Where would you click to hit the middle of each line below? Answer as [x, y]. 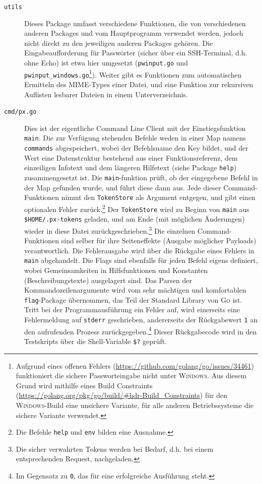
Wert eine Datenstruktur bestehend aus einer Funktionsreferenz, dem [131, 157]
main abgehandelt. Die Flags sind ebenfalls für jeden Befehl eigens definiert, [141, 260]
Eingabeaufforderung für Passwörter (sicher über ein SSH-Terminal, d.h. [136, 53]
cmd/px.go [20, 112]
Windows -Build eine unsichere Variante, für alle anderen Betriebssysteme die [135, 405]
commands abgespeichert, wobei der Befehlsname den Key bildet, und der [136, 148]
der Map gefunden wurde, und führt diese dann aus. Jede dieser [123, 187]
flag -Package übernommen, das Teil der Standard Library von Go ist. [133, 299]
